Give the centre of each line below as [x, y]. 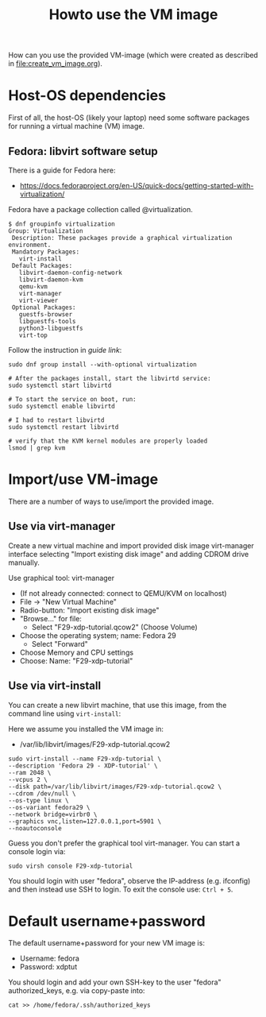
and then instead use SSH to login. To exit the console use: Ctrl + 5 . [121, 889]
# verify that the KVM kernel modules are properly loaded [108, 441]
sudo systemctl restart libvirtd [64, 427]
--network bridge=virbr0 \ [53, 814]
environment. [30, 245]
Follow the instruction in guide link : [65, 350]
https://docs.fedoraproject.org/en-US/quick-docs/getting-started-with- [137, 185]
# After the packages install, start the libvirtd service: [110, 378]
